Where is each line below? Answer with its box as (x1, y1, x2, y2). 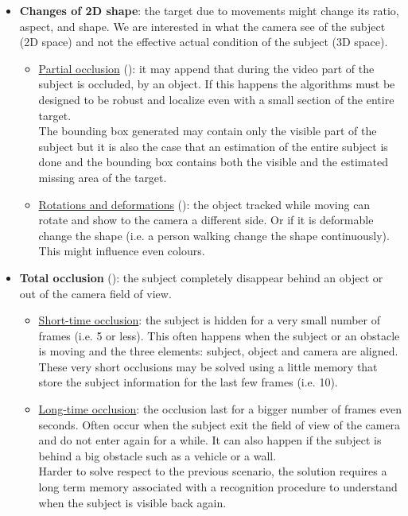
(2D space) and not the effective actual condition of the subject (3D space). (19, 33, 388, 50)
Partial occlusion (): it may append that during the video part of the (38, 60, 375, 76)
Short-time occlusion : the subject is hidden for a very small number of (38, 312, 381, 328)
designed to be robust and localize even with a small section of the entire (38, 91, 394, 107)
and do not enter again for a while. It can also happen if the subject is (38, 432, 382, 448)
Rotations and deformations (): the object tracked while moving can (38, 196, 371, 212)
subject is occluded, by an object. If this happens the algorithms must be (38, 76, 395, 92)
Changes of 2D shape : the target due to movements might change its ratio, (19, 2, 399, 18)
